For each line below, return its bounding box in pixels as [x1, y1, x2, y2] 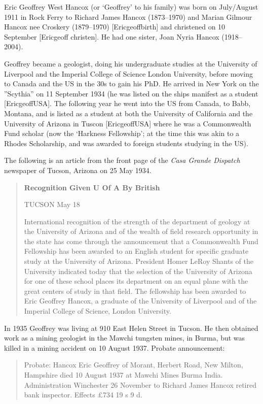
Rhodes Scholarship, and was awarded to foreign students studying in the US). [4, 138, 248, 148]
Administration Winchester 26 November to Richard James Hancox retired [24, 379, 256, 390]
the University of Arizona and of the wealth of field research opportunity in [24, 226, 258, 237]
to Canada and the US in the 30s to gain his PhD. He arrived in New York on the [4, 78, 259, 89]
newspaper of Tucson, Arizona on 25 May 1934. [4, 164, 152, 175]
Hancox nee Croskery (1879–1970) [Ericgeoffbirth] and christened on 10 [4, 21, 226, 32]
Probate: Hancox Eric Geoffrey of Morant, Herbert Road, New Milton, [24, 359, 243, 370]
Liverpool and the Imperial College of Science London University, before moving [4, 68, 253, 79]
